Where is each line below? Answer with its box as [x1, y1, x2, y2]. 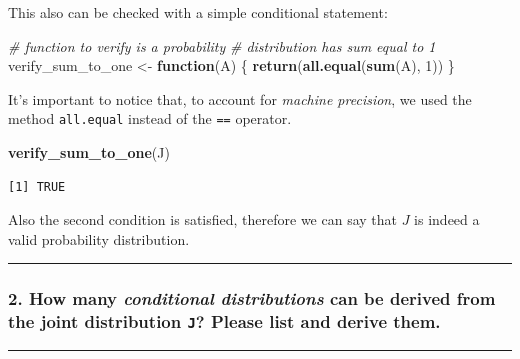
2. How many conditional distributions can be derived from [8, 286, 496, 311]
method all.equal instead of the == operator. [8, 108, 292, 129]
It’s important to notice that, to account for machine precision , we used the [8, 88, 472, 109]
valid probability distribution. [8, 228, 190, 249]
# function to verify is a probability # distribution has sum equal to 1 [8, 35, 436, 56]
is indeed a [414, 209, 480, 230]
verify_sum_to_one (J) [8, 142, 170, 163]
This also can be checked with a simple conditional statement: [8, 2, 388, 22]
